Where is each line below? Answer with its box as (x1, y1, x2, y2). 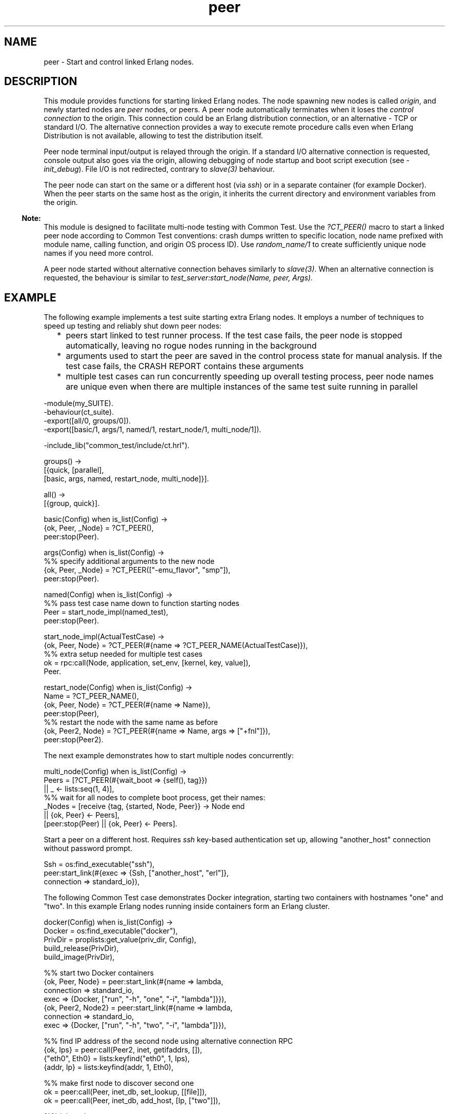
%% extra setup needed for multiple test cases (44, 650, 202, 659)
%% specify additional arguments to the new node (44, 557, 215, 566)
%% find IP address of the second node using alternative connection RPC (44, 1037, 293, 1046)
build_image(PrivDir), (44, 953, 115, 962)
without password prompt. (44, 844, 133, 853)
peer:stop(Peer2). (44, 735, 104, 744)
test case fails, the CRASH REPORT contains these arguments (66, 361, 304, 372)
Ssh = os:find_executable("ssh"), (44, 860, 155, 869)
